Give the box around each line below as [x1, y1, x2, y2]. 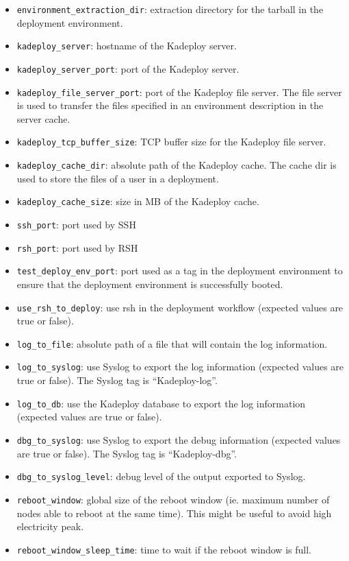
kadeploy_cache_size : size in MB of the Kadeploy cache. [16, 194, 259, 208]
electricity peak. [16, 519, 84, 534]
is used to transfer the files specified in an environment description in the [16, 98, 324, 112]
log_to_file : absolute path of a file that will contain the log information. [16, 336, 328, 350]
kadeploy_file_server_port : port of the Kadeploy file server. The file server [16, 84, 342, 99]
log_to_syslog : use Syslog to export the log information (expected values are [16, 359, 344, 374]
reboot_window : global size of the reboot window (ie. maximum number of [16, 492, 330, 506]
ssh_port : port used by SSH [16, 217, 136, 231]
